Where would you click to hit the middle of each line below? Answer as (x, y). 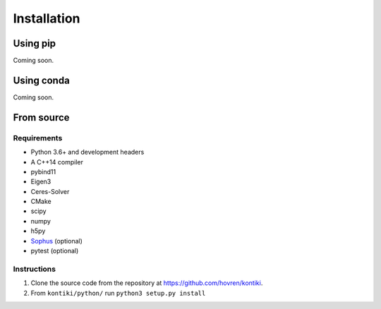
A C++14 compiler (57, 162)
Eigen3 (41, 182)
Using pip (35, 43)
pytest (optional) (55, 251)
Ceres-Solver (50, 191)
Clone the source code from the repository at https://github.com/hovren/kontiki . (147, 283)
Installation (47, 18)
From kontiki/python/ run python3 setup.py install (118, 293)
